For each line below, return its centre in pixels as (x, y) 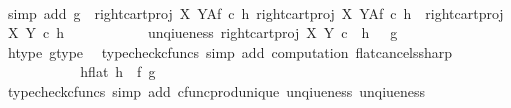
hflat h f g (118, 71)
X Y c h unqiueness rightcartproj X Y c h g (202, 32)
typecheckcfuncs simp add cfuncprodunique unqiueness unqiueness (216, 90)
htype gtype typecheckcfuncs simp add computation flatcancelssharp (230, 51)
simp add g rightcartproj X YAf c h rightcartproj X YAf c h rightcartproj (255, 12)
